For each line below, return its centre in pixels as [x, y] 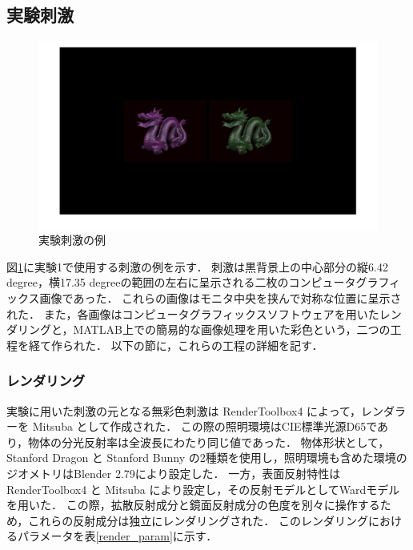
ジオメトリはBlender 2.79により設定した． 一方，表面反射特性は [174, 473]
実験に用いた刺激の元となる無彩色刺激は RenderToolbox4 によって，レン [195, 410]
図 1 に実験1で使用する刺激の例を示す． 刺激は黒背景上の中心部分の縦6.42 [197, 266]
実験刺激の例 [72, 240]
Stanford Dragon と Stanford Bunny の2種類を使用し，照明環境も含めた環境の [207, 458]
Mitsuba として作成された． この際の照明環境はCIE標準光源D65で [205, 426]
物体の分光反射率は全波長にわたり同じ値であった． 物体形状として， [209, 442]
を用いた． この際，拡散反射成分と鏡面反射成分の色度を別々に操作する [193, 505]
